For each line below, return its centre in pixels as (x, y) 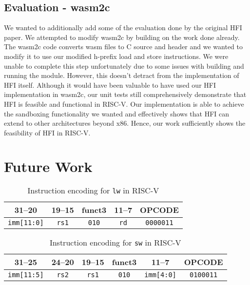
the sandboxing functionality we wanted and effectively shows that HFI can (117, 113)
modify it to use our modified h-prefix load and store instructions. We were (116, 56)
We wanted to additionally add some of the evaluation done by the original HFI (123, 28)
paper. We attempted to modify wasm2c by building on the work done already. (122, 37)
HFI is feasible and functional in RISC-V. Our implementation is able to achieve (124, 104)
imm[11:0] (26, 223)
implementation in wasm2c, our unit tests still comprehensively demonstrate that (125, 94)
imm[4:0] (160, 275)
